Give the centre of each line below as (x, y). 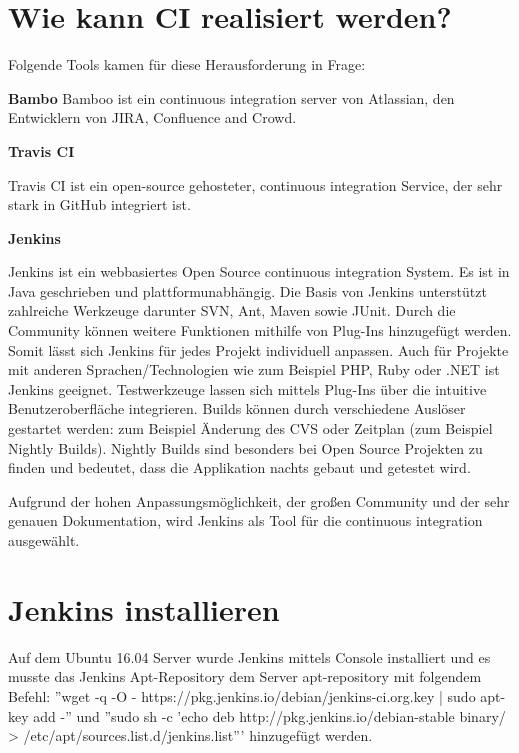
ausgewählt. (44, 540)
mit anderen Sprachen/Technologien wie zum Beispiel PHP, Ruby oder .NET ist (254, 369)
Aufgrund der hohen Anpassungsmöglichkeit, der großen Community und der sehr (259, 500)
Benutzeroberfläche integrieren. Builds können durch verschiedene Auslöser (237, 408)
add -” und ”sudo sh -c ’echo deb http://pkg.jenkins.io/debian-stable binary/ (269, 715)
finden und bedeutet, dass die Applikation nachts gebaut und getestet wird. (239, 467)
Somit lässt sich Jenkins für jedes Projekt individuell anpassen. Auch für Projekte (258, 349)
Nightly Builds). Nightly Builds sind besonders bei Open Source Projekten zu (245, 447)
